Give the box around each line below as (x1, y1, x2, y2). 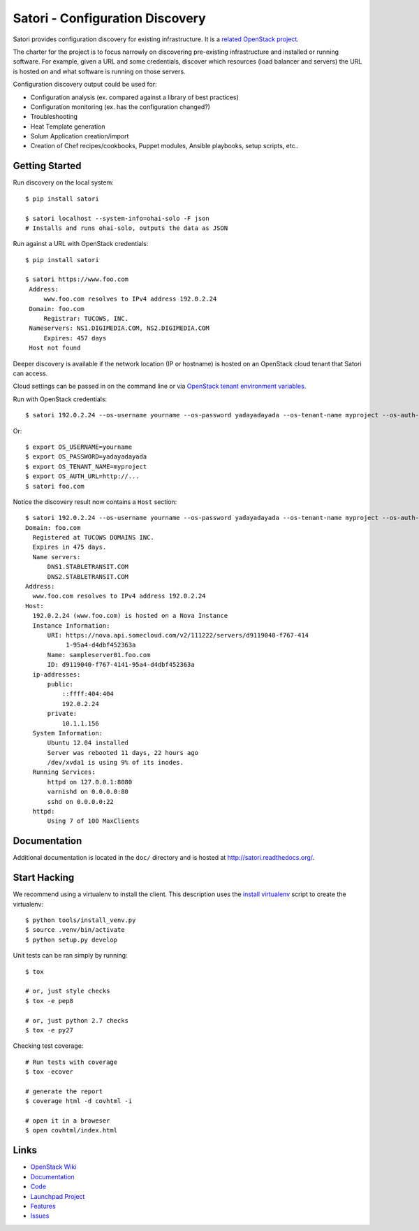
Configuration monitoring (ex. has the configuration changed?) (30, 102, 211, 111)
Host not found (29, 344, 81, 352)
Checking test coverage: (13, 1042, 84, 1050)
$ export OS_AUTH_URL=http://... (25, 473, 140, 480)
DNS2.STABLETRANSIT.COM (47, 573, 129, 580)
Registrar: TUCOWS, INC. (43, 315, 129, 323)
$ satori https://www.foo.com (25, 275, 129, 283)
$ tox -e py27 (25, 1026, 73, 1034)
